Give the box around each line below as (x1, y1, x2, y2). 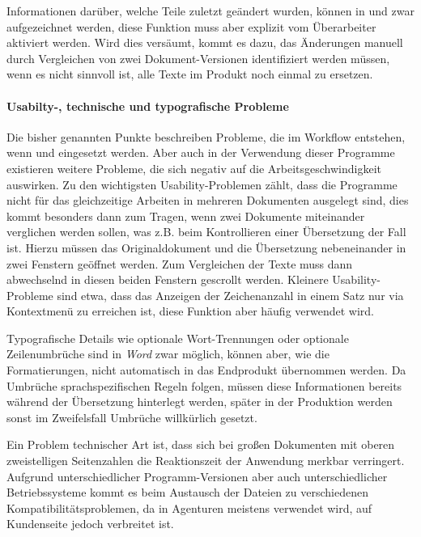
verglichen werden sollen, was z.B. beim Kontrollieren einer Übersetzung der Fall (6, 223, 406, 240)
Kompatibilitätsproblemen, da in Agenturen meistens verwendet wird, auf (6, 499, 372, 516)
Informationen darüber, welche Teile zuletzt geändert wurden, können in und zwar (6, 2, 415, 19)
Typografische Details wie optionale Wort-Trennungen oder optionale (6, 329, 349, 346)
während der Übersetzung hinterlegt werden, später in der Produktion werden (6, 393, 393, 410)
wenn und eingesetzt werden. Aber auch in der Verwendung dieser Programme (6, 144, 395, 161)
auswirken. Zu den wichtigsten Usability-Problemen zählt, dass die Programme (6, 175, 398, 192)
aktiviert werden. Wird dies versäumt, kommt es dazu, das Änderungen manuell (6, 34, 403, 51)
